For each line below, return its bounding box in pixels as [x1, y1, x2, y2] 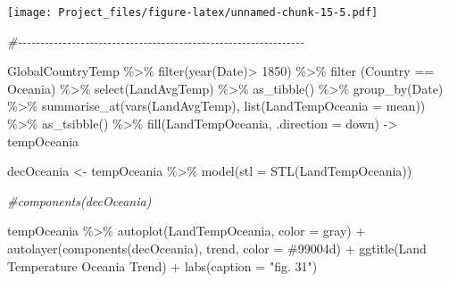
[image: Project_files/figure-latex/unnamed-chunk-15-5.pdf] [7, 6, 378, 19]
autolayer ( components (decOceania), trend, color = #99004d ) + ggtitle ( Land [7, 239, 427, 257]
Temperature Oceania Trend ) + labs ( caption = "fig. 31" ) [7, 256, 318, 275]
